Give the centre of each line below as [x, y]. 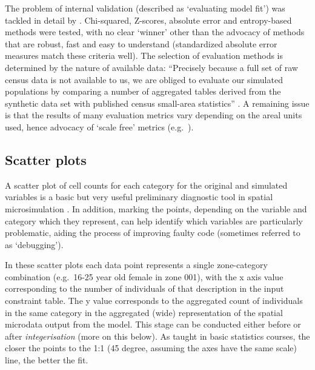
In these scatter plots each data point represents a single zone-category [136, 265]
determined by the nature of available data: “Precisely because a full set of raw [151, 67]
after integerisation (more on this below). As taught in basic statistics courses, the [157, 336]
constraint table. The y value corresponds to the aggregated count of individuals [154, 301]
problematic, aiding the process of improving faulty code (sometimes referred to [153, 233]
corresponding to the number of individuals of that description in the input [144, 288]
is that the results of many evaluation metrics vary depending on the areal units [154, 115]
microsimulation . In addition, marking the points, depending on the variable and [156, 208]
